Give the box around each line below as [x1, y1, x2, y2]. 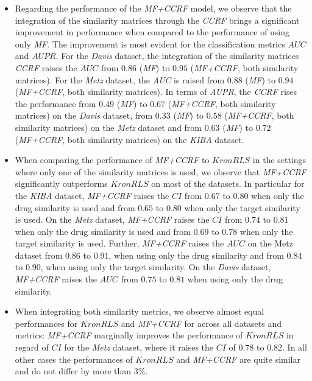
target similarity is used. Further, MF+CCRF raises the [15, 237, 224, 250]
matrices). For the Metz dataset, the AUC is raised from [15, 73, 225, 86]
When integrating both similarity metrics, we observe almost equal [15, 305, 264, 318]
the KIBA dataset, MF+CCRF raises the [15, 189, 169, 201]
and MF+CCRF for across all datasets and [121, 316, 282, 329]
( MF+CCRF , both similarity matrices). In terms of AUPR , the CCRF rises [15, 85, 297, 98]
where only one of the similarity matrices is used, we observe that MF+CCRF [15, 165, 307, 178]
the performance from [15, 97, 96, 110]
